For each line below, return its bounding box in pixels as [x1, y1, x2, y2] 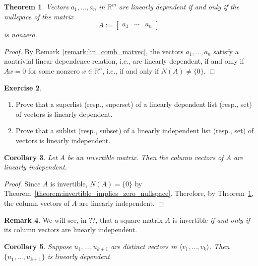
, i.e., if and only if [102, 65, 159, 76]
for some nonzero [28, 65, 80, 76]
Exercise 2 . [4, 82, 42, 92]
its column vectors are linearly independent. [4, 224, 137, 235]
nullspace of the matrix [4, 11, 73, 21]
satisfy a [213, 46, 239, 56]
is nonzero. [4, 29, 37, 40]
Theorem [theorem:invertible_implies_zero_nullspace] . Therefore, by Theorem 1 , [4, 188, 254, 198]
